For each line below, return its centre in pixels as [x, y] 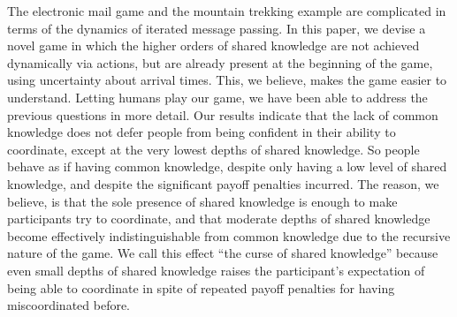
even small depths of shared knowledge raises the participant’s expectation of [216, 270]
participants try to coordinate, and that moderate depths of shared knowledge [219, 219]
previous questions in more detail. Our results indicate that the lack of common [223, 114]
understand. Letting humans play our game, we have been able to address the [217, 97]
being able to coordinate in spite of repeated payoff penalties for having [201, 287]
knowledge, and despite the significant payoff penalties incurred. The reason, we [223, 183]
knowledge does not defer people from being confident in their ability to [202, 132]
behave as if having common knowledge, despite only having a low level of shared [227, 166]
